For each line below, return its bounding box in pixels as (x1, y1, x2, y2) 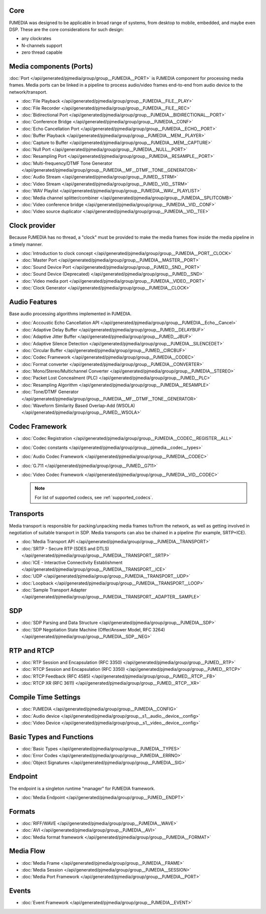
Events (9, 887, 31, 895)
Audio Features (9, 297, 58, 306)
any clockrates (21, 36, 52, 41)
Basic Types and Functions (9, 732, 94, 741)
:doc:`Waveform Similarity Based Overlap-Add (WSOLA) (21, 402, 135, 409)
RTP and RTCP (9, 646, 55, 655)
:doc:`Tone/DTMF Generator (21, 389, 79, 395)
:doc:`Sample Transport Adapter (21, 587, 87, 593)
